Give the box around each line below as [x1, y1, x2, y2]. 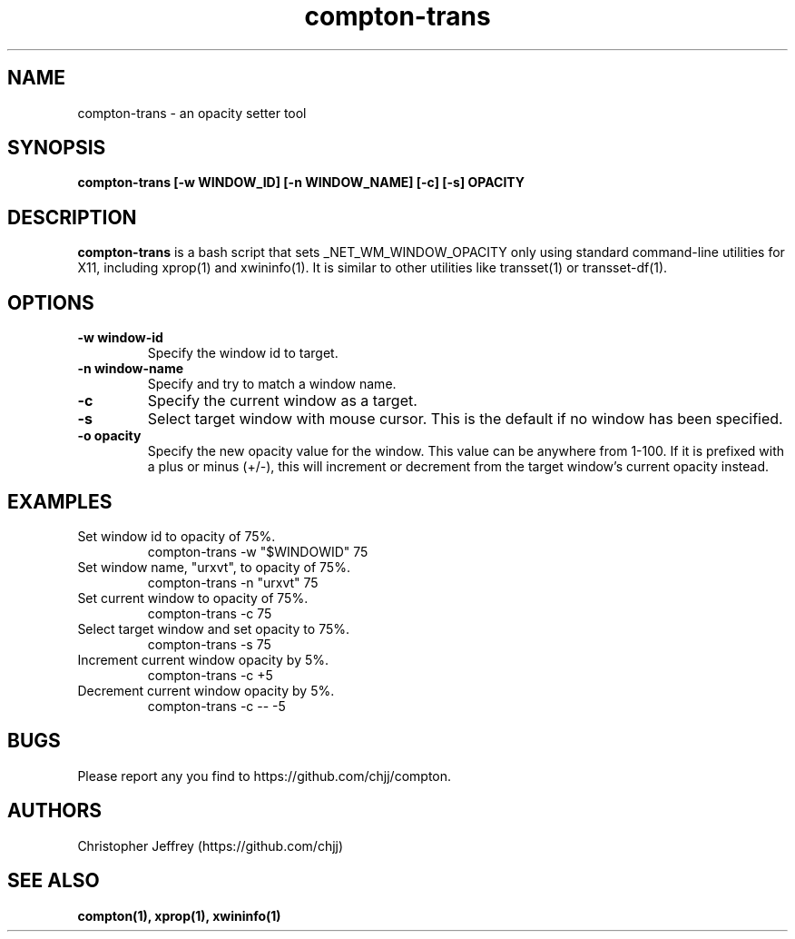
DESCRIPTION [7, 205, 137, 229]
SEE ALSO [7, 869, 100, 893]
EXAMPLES [7, 489, 113, 513]
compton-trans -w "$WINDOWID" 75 [147, 543, 368, 559]
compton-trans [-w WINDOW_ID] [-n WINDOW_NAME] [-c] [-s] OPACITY [77, 174, 525, 191]
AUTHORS [7, 799, 103, 823]
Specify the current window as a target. [147, 391, 417, 410]
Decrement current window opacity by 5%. [77, 682, 335, 698]
